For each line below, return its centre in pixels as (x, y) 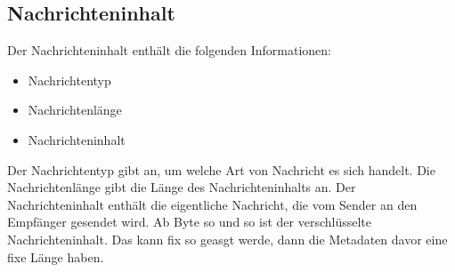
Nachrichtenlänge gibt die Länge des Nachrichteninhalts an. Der (182, 187)
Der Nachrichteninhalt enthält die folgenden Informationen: (169, 50)
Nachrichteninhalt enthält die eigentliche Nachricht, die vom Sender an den (212, 204)
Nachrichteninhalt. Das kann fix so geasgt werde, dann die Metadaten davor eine (227, 239)
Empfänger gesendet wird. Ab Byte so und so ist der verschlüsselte (189, 222)
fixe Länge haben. (56, 256)
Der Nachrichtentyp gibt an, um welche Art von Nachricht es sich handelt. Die (221, 169)
